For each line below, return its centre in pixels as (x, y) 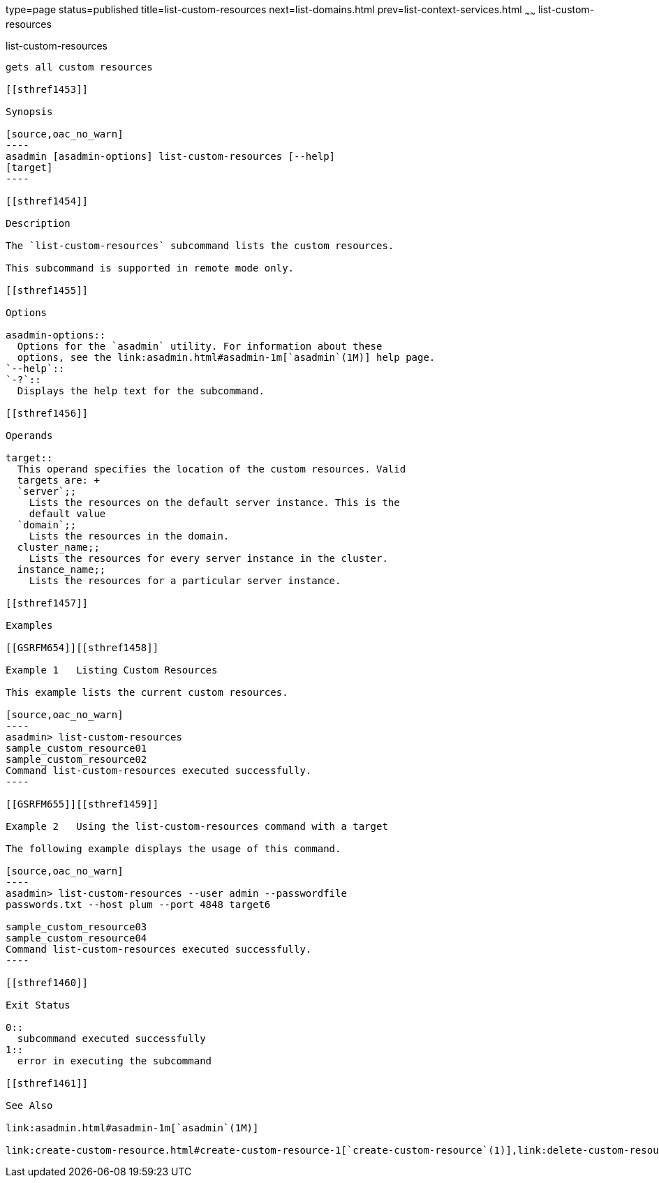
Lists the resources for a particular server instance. (185, 580)
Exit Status (38, 1005)
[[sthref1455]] (47, 290)
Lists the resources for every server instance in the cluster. (208, 558)
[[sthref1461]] (47, 1083)
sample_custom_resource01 (76, 748)
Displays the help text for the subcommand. (141, 390)
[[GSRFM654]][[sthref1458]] (82, 647)
